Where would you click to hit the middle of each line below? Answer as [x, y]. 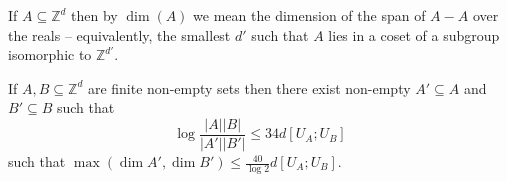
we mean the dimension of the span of [309, 15]
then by [94, 15]
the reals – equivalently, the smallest [119, 34]
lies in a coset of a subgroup [414, 34]
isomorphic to [50, 54]
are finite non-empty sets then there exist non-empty [249, 87]
